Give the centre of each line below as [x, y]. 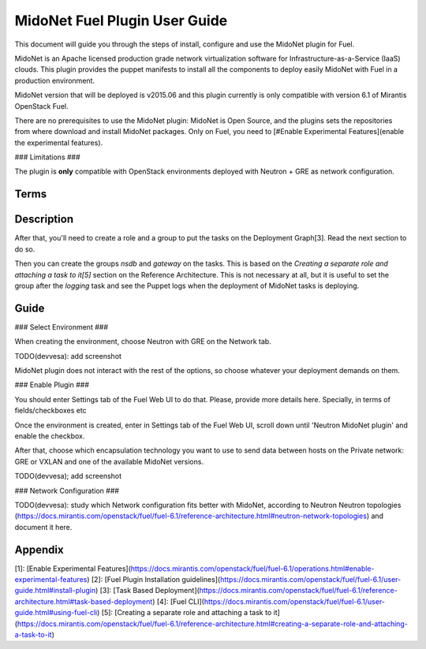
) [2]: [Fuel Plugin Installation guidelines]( [154, 579]
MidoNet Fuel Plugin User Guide [121, 21]
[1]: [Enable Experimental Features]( [73, 569]
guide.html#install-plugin [55, 591]
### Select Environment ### [62, 326]
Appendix [39, 549]
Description [44, 220]
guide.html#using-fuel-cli [56, 613]
